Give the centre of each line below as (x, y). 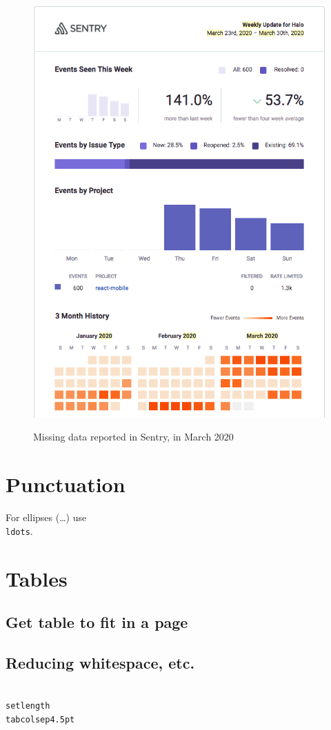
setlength (28, 706)
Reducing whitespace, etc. (100, 662)
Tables (37, 578)
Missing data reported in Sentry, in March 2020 (133, 437)
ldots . (19, 530)
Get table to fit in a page (97, 622)
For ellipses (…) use (46, 517)
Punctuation (66, 484)
